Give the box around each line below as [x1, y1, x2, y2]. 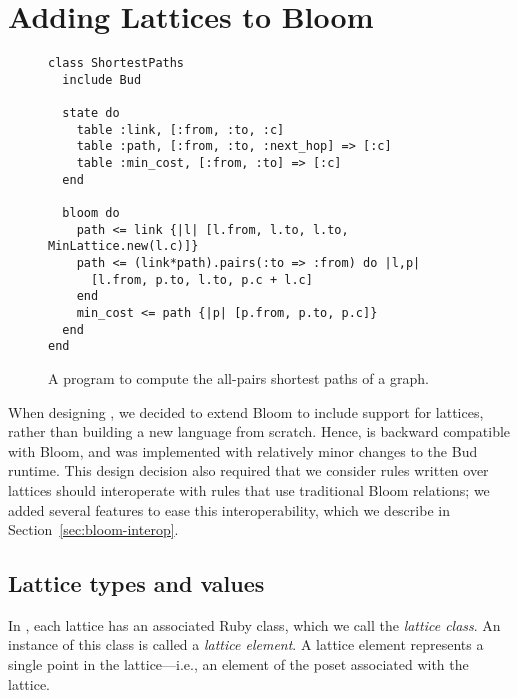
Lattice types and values [8, 568, 265, 599]
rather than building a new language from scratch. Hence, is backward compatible [8, 421, 511, 442]
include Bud [62, 72, 142, 87]
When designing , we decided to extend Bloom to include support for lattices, [8, 401, 484, 422]
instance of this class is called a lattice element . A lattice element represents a [8, 634, 484, 655]
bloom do [62, 206, 120, 221]
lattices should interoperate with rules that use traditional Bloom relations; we [8, 479, 490, 500]
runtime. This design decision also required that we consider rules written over [8, 460, 489, 481]
